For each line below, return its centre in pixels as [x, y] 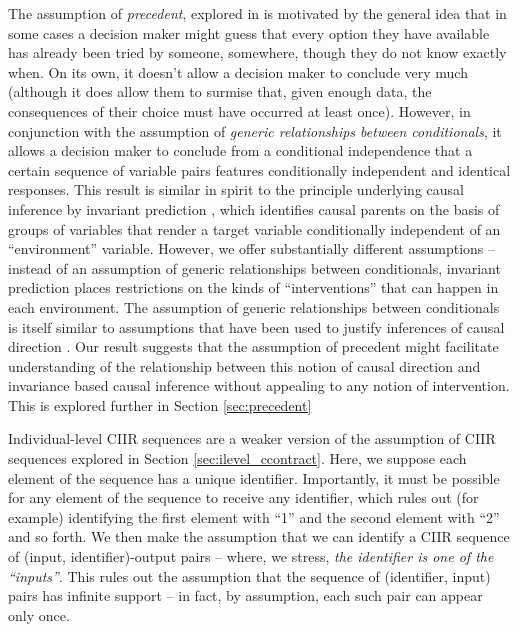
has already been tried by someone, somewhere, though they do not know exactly [257, 52]
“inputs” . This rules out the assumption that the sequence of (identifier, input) [249, 575]
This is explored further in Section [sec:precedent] [160, 404]
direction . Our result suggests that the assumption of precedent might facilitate [253, 346]
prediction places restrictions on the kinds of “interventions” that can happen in [253, 287]
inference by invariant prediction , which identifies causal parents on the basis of [254, 208]
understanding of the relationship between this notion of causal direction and [244, 365]
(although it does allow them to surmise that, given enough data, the [220, 91]
